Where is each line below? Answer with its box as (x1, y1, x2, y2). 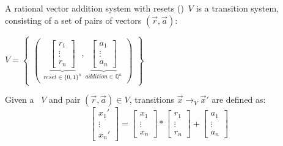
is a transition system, (196, 1, 279, 14)
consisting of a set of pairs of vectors (5, 13, 142, 26)
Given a (5, 93, 34, 106)
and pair (49, 93, 81, 106)
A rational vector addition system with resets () (5, 1, 184, 14)
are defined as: (211, 93, 266, 106)
